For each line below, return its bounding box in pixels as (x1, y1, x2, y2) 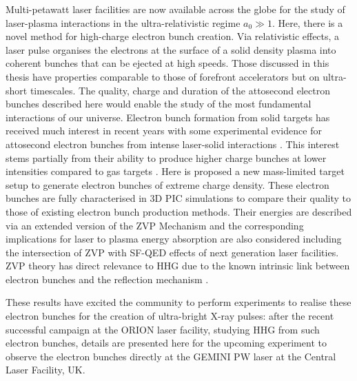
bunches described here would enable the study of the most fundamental (6, 96, 312, 111)
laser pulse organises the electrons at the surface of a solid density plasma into (6, 42, 336, 56)
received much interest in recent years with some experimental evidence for (6, 123, 322, 138)
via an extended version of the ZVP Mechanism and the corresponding (6, 218, 304, 232)
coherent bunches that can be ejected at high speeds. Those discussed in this (6, 56, 329, 70)
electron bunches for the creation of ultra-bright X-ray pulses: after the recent (6, 309, 334, 323)
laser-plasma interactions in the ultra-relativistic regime (6, 15, 241, 30)
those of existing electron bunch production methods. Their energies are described (6, 204, 352, 218)
